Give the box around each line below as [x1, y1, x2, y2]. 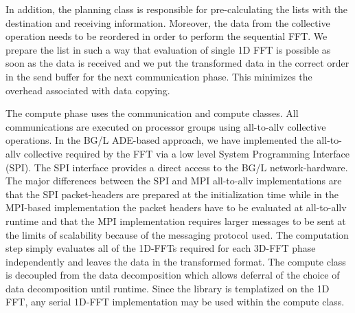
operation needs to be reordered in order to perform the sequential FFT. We [5, 29, 328, 43]
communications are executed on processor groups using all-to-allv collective [5, 119, 326, 133]
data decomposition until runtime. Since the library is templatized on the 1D [5, 281, 330, 295]
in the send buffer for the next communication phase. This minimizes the [5, 69, 312, 83]
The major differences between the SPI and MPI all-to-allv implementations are [5, 173, 342, 188]
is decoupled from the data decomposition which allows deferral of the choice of [5, 268, 340, 282]
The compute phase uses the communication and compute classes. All [5, 106, 299, 120]
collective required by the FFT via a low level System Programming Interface [23, 146, 350, 160]
